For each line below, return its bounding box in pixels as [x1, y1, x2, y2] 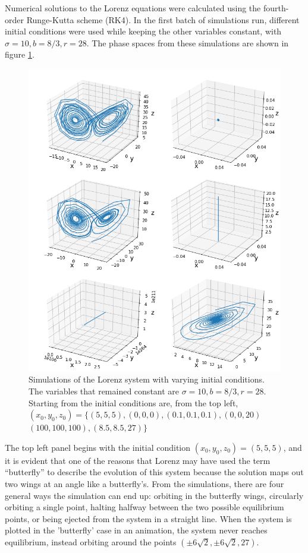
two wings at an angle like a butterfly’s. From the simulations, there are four [5, 477, 284, 489]
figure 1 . [5, 48, 34, 61]
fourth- [263, 2, 289, 14]
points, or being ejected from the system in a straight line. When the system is [5, 512, 292, 524]
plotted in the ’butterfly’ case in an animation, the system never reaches [5, 524, 268, 536]
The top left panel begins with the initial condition [5, 441, 191, 453]
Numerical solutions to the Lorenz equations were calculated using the [5, 2, 261, 14]
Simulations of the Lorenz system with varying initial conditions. [29, 373, 265, 385]
